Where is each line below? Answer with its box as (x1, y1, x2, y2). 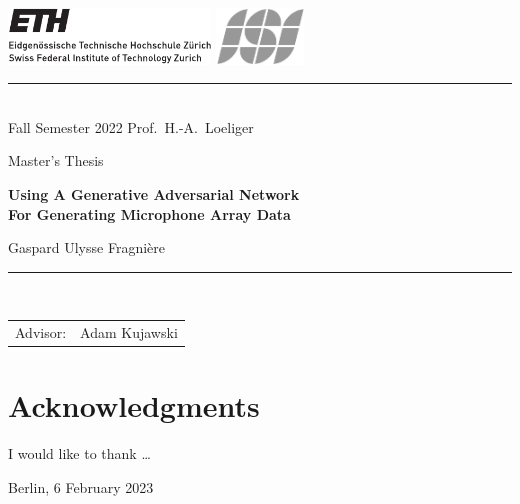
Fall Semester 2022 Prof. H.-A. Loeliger (8, 116, 254, 137)
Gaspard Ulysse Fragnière (8, 237, 165, 258)
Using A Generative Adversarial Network (8, 184, 300, 205)
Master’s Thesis (8, 150, 104, 171)
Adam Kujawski (80, 322, 178, 343)
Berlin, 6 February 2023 (8, 477, 154, 497)
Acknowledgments (8, 385, 260, 426)
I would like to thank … (8, 443, 151, 464)
